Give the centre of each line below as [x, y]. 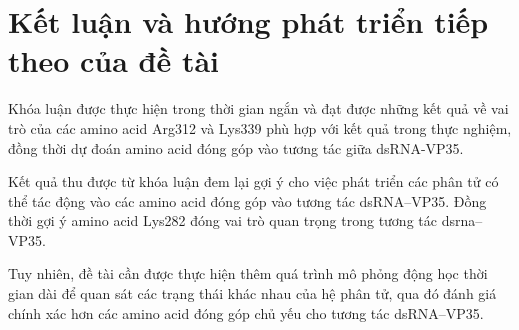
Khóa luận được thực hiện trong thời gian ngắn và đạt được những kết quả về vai [258, 108]
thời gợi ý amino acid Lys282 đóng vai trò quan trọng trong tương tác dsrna [242, 220]
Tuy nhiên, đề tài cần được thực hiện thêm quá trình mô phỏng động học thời [248, 273]
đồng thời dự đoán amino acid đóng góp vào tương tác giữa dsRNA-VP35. [236, 147]
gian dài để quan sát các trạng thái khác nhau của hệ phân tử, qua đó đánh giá [252, 293]
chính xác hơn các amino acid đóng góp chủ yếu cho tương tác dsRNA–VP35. [246, 312]
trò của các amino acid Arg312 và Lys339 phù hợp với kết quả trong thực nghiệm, [260, 127]
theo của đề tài [114, 60]
